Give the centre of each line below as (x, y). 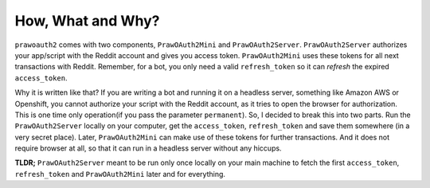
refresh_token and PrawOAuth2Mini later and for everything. (120, 174)
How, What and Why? (87, 21)
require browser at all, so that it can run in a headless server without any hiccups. (148, 148)
